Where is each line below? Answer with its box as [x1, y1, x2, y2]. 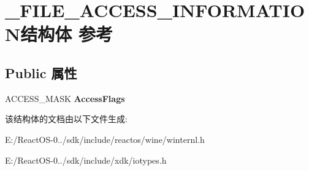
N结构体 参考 [5, 21, 113, 46]
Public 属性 [5, 63, 77, 82]
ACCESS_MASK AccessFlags [5, 92, 125, 104]
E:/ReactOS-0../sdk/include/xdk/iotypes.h [5, 153, 167, 166]
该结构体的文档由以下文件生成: [5, 112, 128, 125]
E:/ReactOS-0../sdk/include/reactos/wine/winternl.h [5, 133, 205, 145]
